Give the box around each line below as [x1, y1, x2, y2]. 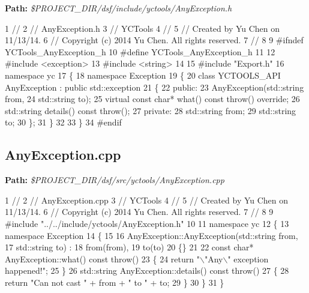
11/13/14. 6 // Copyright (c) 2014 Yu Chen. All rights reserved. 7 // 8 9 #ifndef [5, 34, 304, 46]
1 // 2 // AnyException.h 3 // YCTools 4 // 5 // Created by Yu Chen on [5, 22, 280, 34]
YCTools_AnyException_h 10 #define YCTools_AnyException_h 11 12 [5, 45, 275, 58]
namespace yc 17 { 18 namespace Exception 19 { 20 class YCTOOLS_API [5, 68, 281, 81]
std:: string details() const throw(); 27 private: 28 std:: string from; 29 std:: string [5, 104, 296, 116]
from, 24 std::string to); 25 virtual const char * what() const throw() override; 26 [5, 92, 300, 105]
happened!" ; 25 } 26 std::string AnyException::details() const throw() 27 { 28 [5, 264, 289, 277]
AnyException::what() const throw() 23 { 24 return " [5, 252, 200, 265]
